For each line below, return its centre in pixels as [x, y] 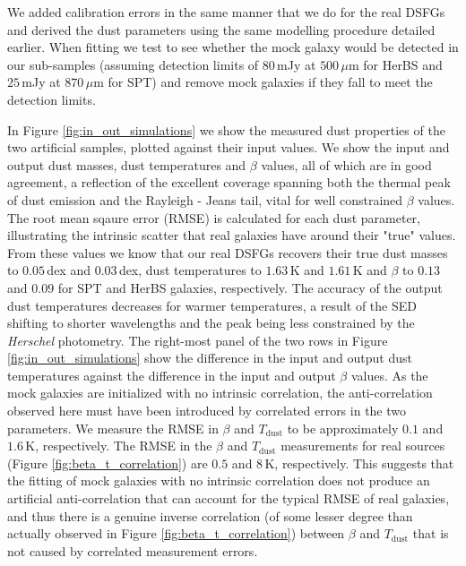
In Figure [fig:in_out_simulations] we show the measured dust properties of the [226, 129]
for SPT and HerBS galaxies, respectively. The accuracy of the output [250, 287]
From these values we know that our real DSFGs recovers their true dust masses [228, 252]
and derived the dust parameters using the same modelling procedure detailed [221, 29]
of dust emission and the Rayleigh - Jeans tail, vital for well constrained [205, 199]
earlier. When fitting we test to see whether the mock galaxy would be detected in [233, 47]
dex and [69, 270]
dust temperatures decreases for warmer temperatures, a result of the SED [212, 305]
